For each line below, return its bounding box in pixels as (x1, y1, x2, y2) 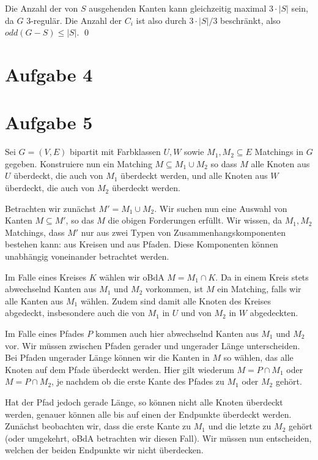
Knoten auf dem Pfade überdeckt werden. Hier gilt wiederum (5, 363, 234, 375)
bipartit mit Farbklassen (70, 145, 161, 158)
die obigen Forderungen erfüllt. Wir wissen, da (108, 214, 283, 227)
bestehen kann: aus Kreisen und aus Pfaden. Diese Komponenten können (5, 238, 278, 251)
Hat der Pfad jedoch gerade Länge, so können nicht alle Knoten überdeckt (5, 395, 283, 408)
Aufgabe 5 (5, 110, 93, 135)
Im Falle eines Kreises (5, 270, 87, 283)
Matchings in (254, 145, 303, 158)
